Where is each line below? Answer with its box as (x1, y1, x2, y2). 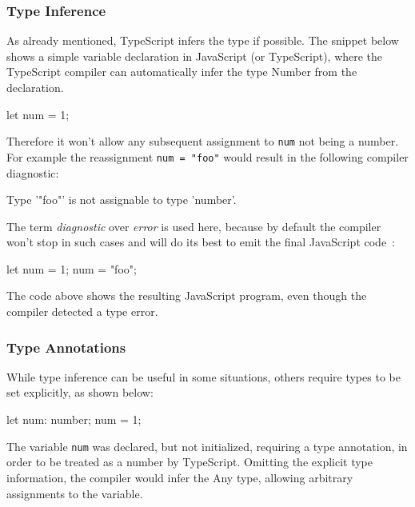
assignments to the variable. (6, 485, 143, 501)
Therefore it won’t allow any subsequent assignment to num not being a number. (6, 133, 399, 150)
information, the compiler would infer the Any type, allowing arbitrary (6, 469, 353, 485)
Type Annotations (6, 337, 126, 357)
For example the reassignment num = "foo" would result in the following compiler (6, 148, 409, 165)
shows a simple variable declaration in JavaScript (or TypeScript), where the (6, 47, 383, 64)
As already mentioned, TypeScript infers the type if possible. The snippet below (6, 32, 399, 49)
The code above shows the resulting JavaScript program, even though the (6, 287, 367, 304)
